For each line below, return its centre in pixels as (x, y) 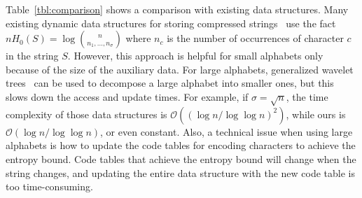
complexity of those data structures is (86, 114)
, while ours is (316, 114)
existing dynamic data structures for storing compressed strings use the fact (171, 23)
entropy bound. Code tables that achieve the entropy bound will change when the (181, 158)
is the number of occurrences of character (255, 38)
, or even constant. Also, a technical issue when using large (227, 131)
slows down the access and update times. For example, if (127, 96)
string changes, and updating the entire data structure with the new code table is (181, 172)
